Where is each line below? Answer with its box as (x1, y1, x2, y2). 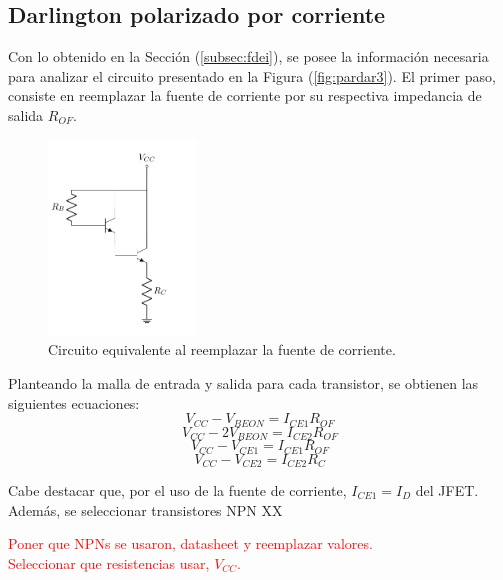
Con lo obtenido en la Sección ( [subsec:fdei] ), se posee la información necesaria (8, 46, 489, 67)
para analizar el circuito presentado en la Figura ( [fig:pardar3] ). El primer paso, (8, 65, 496, 86)
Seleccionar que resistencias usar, (8, 552, 210, 573)
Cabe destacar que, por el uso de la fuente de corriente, (8, 480, 347, 500)
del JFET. (415, 480, 479, 500)
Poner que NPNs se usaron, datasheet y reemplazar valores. (8, 533, 373, 554)
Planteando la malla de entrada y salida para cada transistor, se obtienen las (8, 373, 479, 393)
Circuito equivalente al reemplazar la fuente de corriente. (48, 339, 396, 360)
